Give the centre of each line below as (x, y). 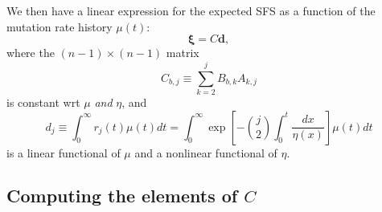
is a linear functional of (64, 152)
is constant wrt (43, 102)
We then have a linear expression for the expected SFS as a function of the (191, 10)
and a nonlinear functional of (206, 152)
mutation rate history (60, 26)
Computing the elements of (122, 196)
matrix (183, 53)
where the (31, 53)
